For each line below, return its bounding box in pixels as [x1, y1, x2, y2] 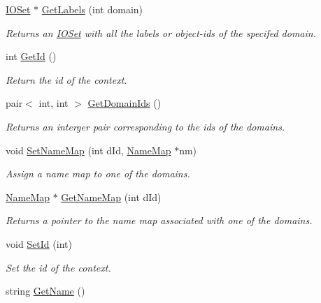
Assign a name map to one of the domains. [6, 166, 190, 181]
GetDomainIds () [87, 96, 162, 110]
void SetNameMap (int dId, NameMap [6, 142, 171, 157]
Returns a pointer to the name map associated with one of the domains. [6, 213, 313, 228]
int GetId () [6, 49, 57, 64]
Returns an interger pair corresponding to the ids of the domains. [6, 119, 285, 133]
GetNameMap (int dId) [61, 189, 162, 204]
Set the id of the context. [6, 260, 111, 274]
